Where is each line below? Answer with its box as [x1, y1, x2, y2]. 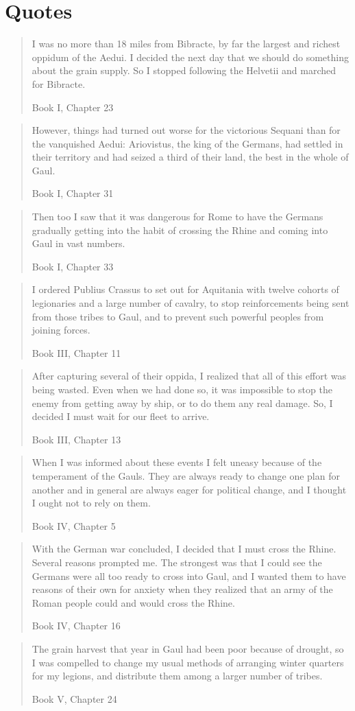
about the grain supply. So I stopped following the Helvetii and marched [32, 63, 336, 78]
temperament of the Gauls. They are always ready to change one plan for [32, 468, 340, 482]
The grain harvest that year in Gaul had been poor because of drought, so [32, 641, 344, 655]
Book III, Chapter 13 [32, 432, 121, 446]
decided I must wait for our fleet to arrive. [32, 409, 210, 423]
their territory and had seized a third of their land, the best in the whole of [32, 150, 349, 164]
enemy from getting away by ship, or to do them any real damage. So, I [32, 395, 333, 410]
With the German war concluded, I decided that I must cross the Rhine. [32, 541, 336, 556]
